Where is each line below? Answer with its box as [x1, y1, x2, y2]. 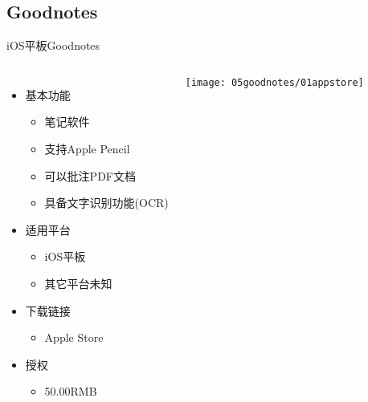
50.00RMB [44, 383, 97, 400]
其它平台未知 [44, 274, 112, 291]
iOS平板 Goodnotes [6, 37, 100, 54]
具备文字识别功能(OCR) [44, 194, 169, 211]
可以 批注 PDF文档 [44, 167, 136, 184]
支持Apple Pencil [44, 140, 130, 156]
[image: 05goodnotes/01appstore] [185, 76, 364, 88]
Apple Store [44, 329, 104, 346]
